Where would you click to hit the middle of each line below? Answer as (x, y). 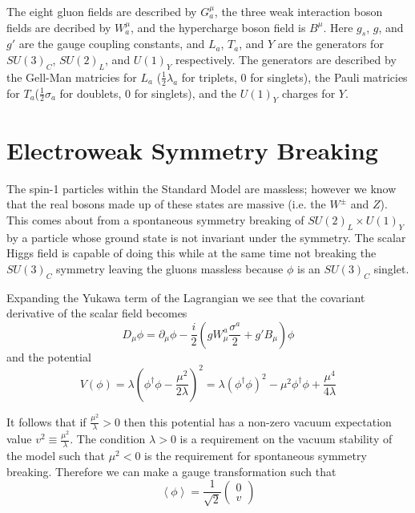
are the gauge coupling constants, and (112, 44)
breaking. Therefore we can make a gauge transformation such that (171, 471)
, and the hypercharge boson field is (218, 27)
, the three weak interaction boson (298, 11)
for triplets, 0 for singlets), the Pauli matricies (294, 77)
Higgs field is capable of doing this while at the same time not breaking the (191, 253)
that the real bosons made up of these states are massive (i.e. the (166, 204)
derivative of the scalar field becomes (97, 313)
